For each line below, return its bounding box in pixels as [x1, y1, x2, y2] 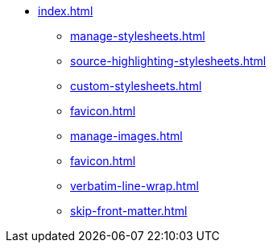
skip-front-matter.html [70, 204, 188, 218]
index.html [38, 4, 93, 18]
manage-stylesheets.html [70, 29, 205, 43]
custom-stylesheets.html [70, 79, 202, 93]
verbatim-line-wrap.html [70, 179, 199, 193]
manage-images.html [70, 129, 183, 143]
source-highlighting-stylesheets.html [70, 54, 267, 68]
